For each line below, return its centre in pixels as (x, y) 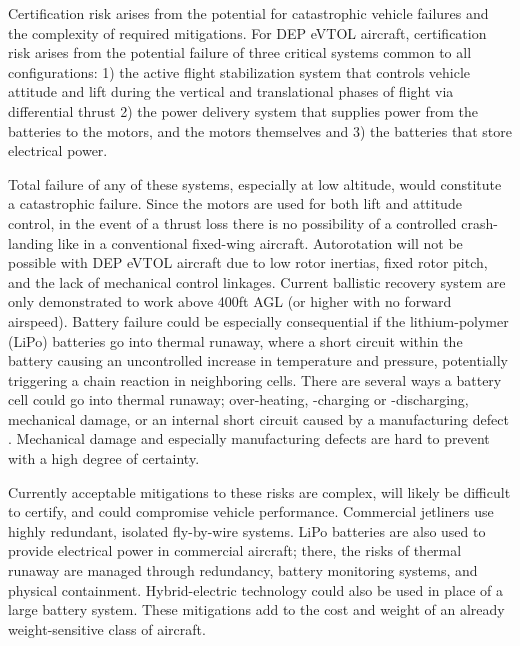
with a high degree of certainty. (104, 458)
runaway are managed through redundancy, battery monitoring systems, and (243, 570)
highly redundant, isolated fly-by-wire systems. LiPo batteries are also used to (247, 530)
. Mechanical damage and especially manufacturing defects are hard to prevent (249, 438)
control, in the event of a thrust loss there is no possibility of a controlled (232, 222)
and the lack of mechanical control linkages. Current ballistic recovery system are (257, 281)
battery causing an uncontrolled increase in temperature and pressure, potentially (258, 360)
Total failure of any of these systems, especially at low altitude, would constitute (255, 183)
